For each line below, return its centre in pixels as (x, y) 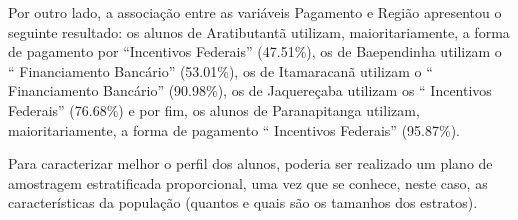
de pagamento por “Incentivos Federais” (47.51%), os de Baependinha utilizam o (255, 51)
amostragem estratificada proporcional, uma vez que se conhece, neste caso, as (248, 182)
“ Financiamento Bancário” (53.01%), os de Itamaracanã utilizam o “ (220, 70)
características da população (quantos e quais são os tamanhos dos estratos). (243, 202)
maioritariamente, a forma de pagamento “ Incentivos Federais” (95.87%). (234, 129)
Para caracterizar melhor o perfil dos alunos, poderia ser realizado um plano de (250, 163)
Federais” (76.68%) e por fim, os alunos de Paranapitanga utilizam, (214, 109)
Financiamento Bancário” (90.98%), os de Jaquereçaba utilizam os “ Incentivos (250, 90)
